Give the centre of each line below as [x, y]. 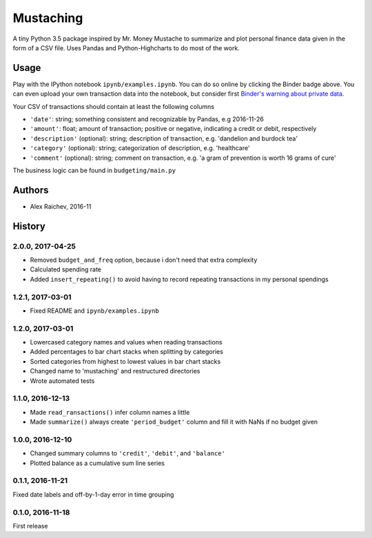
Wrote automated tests [62, 381]
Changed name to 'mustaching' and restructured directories [115, 371]
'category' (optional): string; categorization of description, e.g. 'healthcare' [140, 148]
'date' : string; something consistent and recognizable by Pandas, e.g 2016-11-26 [147, 119]
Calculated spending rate [66, 269]
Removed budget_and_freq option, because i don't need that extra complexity [144, 260]
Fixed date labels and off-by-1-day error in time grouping [93, 494]
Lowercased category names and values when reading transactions [126, 342]
